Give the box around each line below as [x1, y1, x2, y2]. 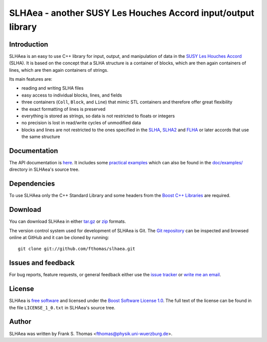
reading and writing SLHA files [21, 85, 84, 91]
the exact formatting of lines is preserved [21, 106, 106, 112]
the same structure [21, 134, 60, 140]
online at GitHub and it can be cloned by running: [9, 235, 109, 241]
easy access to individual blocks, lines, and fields [21, 92, 122, 98]
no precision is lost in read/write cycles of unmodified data [21, 120, 141, 126]
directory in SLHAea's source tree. [9, 166, 80, 173]
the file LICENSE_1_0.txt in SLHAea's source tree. [9, 304, 116, 310]
